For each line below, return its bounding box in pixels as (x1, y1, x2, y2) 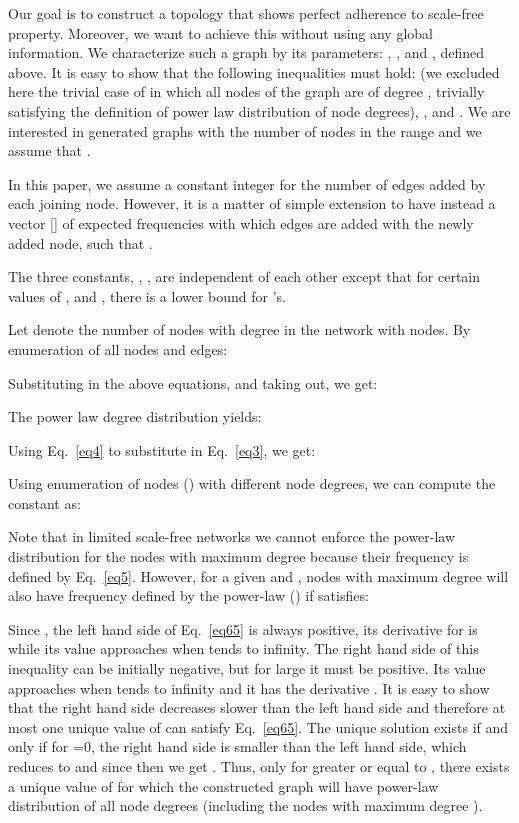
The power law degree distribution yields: (8, 406, 262, 427)
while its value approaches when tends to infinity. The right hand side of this (8, 638, 479, 659)
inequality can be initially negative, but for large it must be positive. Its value (8, 658, 486, 679)
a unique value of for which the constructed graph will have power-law (8, 775, 439, 796)
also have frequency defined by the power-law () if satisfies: (8, 585, 369, 606)
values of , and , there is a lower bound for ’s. (8, 285, 287, 306)
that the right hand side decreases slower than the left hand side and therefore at (8, 697, 506, 718)
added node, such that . (8, 232, 153, 253)
